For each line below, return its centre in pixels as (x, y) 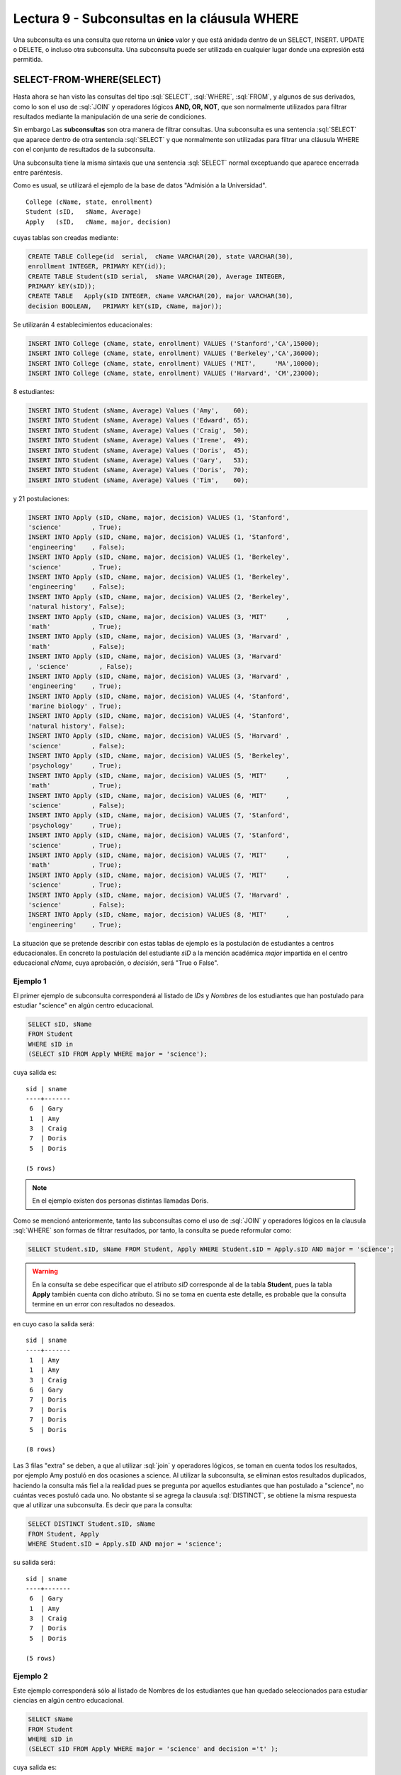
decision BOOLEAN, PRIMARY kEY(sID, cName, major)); (125, 306)
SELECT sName (51, 1719)
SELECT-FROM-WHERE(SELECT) (87, 80)
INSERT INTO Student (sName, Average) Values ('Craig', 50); (138, 430)
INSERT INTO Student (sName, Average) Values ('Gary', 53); (138, 460)
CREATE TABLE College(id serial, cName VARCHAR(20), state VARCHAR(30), (161, 256)
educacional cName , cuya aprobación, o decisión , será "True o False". (116, 963)
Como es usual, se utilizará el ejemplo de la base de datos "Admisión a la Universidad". (140, 185)
